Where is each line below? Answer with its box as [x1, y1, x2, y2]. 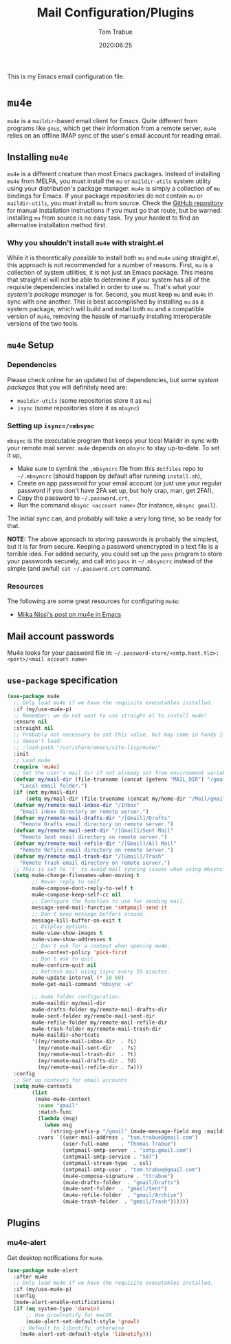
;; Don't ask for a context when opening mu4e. [32, 943, 170, 949]
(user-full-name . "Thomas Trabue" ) [62, 1141, 177, 1148]
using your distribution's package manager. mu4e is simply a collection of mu [7, 184, 220, 192]
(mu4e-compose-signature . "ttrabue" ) [62, 1173, 174, 1179]
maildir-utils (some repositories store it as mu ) [16, 396, 153, 404]
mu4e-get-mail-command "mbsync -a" [32, 981, 134, 988]
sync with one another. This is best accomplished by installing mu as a [7, 297, 204, 306]
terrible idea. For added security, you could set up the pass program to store [7, 549, 223, 558]
